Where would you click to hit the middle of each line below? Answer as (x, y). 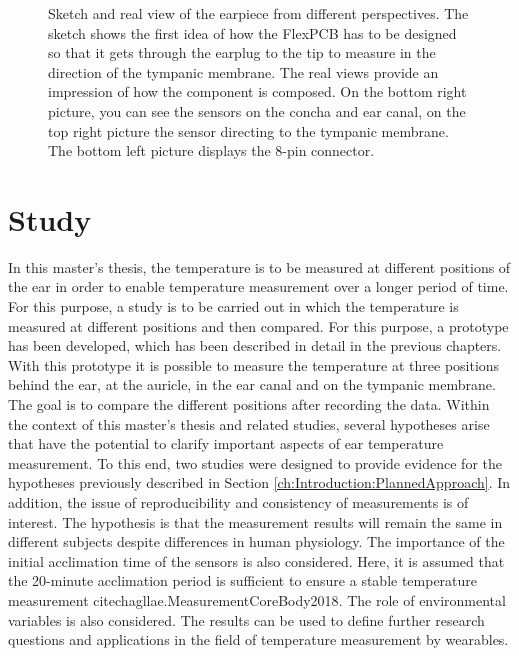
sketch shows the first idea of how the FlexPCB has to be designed (252, 32)
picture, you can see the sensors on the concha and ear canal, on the (257, 110)
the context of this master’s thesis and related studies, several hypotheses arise (249, 423)
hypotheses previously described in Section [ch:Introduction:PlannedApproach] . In (259, 482)
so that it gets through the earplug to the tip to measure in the (242, 52)
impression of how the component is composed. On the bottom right (257, 91)
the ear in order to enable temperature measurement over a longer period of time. (258, 286)
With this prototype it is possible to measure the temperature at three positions (254, 364)
